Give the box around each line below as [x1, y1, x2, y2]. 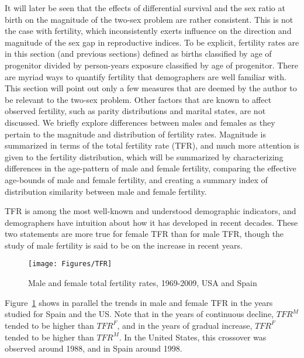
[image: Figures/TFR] [28, 260, 112, 268]
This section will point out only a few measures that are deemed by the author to [5, 82, 297, 94]
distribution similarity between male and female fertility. [5, 185, 207, 197]
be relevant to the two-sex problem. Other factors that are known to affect [5, 93, 272, 105]
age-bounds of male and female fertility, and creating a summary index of [5, 173, 268, 185]
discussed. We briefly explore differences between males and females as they [5, 116, 275, 128]
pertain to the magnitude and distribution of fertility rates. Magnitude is [5, 128, 266, 140]
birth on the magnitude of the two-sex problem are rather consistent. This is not [5, 13, 293, 25]
